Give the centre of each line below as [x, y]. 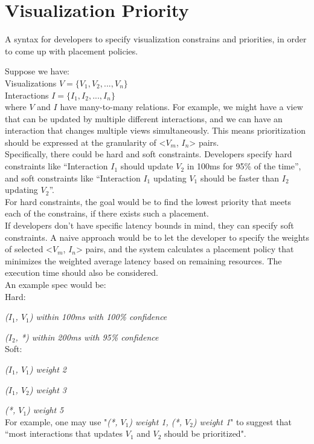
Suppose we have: [37, 71]
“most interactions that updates [64, 433]
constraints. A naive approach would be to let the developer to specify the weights [157, 237]
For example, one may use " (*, [61, 421]
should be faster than [240, 178]
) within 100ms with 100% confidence [98, 317]
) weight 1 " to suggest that [242, 421]
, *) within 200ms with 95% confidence [87, 337]
